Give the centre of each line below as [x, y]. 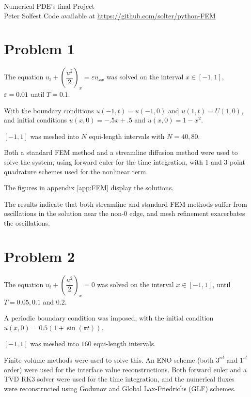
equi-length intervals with [127, 136]
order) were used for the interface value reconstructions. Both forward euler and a [125, 369]
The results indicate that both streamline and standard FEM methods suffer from [125, 204]
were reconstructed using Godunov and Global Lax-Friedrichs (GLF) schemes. [120, 388]
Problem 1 [39, 49]
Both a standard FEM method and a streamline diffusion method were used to [121, 152]
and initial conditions [36, 120]
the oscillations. [27, 223]
